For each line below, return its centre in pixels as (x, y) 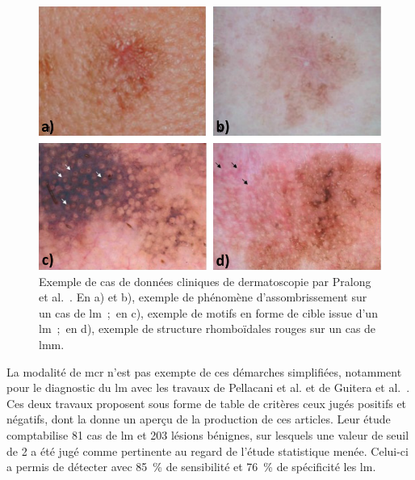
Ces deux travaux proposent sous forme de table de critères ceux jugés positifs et (207, 403)
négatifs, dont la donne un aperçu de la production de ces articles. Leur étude (199, 419)
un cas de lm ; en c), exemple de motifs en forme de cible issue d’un (208, 312)
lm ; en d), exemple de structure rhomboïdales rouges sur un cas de (207, 328)
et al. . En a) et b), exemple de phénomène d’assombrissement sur (203, 297)
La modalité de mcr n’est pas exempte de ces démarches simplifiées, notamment (204, 371)
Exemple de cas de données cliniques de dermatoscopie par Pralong (205, 281)
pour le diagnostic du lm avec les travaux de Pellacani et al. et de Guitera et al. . (208, 387)
